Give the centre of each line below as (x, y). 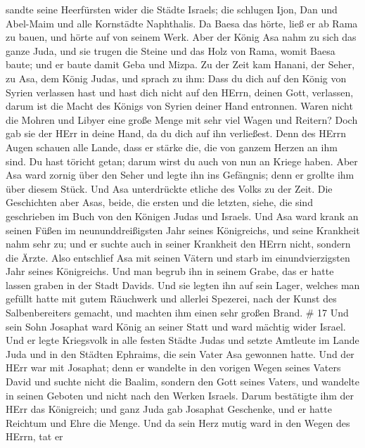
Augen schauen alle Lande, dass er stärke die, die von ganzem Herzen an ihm (172, 147)
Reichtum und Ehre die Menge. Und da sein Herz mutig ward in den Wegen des (178, 422)
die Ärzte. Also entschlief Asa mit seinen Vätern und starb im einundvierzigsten (178, 257)
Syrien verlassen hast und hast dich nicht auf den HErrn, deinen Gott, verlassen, (180, 92)
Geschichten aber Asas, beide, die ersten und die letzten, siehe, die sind (159, 202)
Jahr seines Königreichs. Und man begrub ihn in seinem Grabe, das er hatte (170, 271)
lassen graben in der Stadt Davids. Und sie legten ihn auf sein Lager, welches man (183, 284)
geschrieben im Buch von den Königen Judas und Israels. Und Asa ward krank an (182, 216)
